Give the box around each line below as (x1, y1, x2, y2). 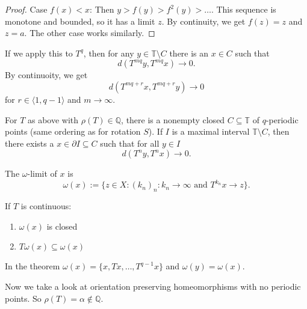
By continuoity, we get (5, 69, 88, 81)
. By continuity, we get (161, 14, 246, 27)
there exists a (5, 136, 54, 149)
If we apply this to (5, 46, 73, 59)
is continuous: (20, 200, 72, 212)
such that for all (100, 136, 160, 149)
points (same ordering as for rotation (5, 125, 141, 138)
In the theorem (5, 260, 60, 272)
